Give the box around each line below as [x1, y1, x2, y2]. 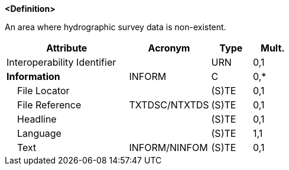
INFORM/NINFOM [129, 142, 208, 153]
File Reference [17, 99, 82, 111]
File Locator [17, 85, 70, 97]
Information [7, 70, 60, 82]
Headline [17, 113, 57, 125]
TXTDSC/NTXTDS [129, 99, 209, 111]
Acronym [148, 42, 190, 54]
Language [17, 127, 61, 139]
